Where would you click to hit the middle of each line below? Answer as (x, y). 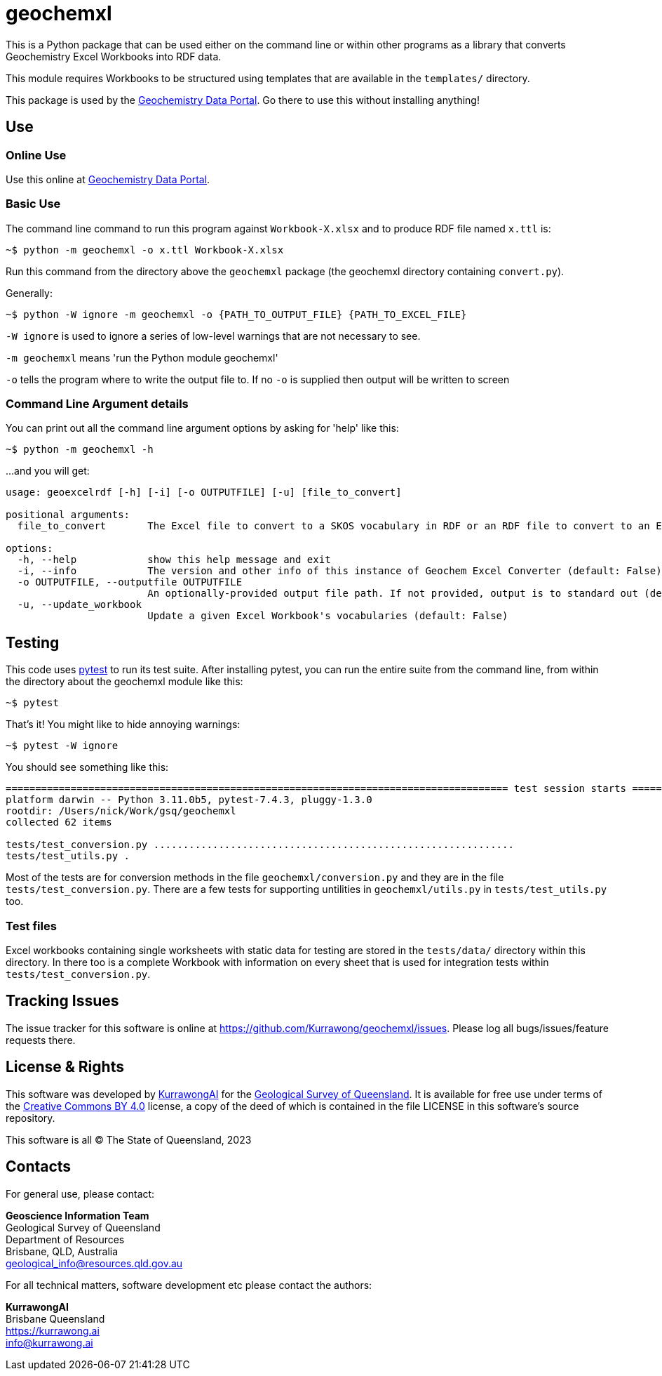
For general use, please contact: (80, 1193)
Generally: (29, 293)
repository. (31, 1118)
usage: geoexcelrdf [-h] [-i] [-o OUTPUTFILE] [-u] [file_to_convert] (204, 492)
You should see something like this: (87, 767)
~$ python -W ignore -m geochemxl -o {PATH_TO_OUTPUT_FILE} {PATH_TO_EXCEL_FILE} (236, 314)
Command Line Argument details (97, 404)
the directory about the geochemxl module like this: (124, 682)
